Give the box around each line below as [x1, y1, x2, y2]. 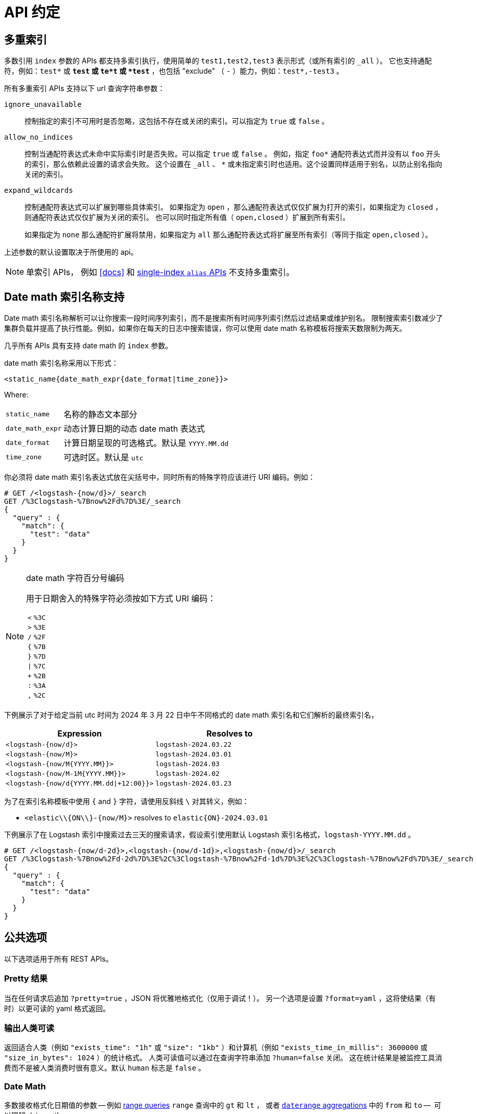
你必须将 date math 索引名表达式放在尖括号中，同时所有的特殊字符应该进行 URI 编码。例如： [4, 473, 315, 482]
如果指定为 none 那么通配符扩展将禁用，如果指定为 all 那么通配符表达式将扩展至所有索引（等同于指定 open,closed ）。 [25, 230, 433, 239]
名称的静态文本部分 [63, 409, 137, 420]
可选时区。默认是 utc [63, 452, 144, 463]
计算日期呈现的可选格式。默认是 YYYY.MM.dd [63, 438, 229, 449]
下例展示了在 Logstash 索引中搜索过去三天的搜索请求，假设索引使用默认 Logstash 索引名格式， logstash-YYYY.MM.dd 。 [4, 830, 415, 839]
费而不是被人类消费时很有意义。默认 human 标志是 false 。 [4, 1063, 206, 1073]
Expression [57, 728, 102, 739]
